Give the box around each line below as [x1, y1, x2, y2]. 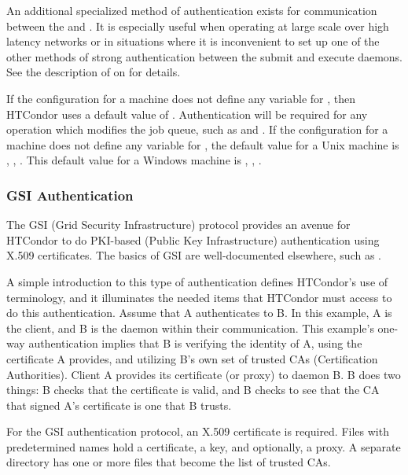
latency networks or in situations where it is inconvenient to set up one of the [6, 33, 380, 50]
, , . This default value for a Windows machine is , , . [6, 152, 262, 168]
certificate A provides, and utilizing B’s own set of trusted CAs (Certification [6, 350, 378, 366]
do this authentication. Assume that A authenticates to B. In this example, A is [6, 304, 392, 321]
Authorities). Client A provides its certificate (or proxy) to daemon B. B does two [6, 366, 401, 382]
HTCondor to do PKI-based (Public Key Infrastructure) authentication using [6, 231, 380, 248]
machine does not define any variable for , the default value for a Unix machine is [6, 136, 399, 153]
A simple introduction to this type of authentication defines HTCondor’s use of [6, 273, 388, 289]
